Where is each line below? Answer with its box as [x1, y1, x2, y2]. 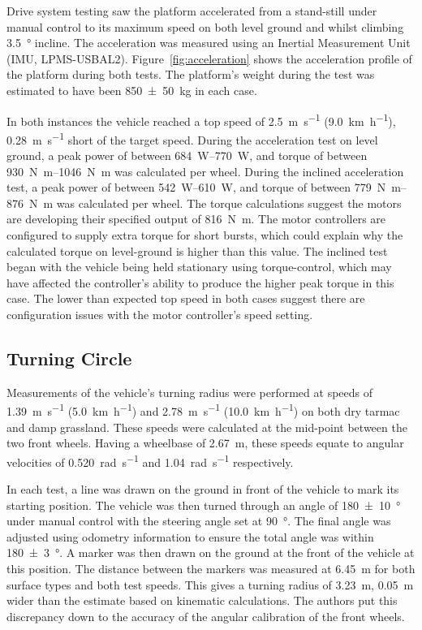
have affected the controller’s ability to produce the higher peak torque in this [6, 274, 394, 291]
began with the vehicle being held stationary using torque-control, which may [6, 258, 392, 275]
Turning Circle [6, 345, 132, 370]
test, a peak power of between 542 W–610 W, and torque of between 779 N [6, 179, 386, 196]
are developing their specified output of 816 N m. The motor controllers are [6, 210, 386, 227]
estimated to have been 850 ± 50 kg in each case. [6, 81, 257, 98]
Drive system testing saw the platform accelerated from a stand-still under [6, 2, 377, 19]
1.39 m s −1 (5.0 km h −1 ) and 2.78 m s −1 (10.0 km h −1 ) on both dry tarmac [6, 400, 400, 420]
